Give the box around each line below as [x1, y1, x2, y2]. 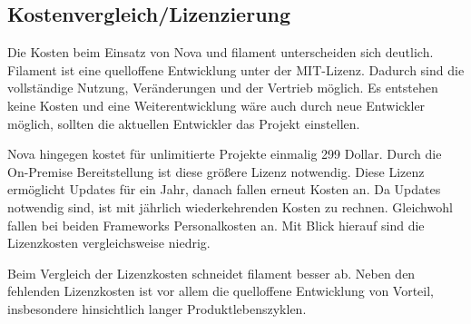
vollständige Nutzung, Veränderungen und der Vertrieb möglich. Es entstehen [7, 78, 438, 97]
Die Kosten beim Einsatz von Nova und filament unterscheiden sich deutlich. [7, 43, 434, 62]
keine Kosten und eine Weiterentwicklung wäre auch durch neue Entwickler [7, 95, 426, 114]
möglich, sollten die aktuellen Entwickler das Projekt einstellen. [7, 113, 360, 133]
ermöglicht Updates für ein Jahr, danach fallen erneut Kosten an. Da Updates [7, 180, 441, 199]
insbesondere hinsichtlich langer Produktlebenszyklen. [7, 299, 307, 318]
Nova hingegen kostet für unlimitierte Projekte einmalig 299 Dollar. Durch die [7, 144, 442, 163]
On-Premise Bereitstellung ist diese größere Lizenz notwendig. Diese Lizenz [7, 162, 425, 181]
